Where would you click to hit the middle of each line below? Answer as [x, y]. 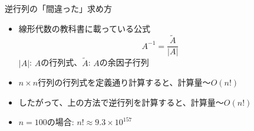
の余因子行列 [124, 62]
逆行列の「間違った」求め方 [58, 8]
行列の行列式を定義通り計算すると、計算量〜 [124, 82]
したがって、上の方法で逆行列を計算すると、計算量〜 [121, 102]
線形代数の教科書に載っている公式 [85, 28]
